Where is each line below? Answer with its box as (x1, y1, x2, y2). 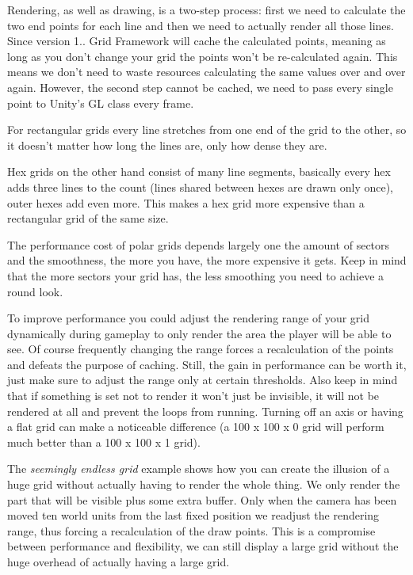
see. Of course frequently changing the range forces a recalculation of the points (7, 341, 394, 357)
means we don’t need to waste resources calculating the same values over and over (7, 63, 406, 80)
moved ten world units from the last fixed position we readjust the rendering (7, 507, 380, 524)
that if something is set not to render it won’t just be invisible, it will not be (7, 387, 380, 404)
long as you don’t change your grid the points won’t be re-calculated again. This (7, 48, 398, 64)
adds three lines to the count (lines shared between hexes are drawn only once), (7, 178, 394, 195)
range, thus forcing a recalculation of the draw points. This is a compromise (7, 522, 376, 539)
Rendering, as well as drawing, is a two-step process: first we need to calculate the (7, 2, 406, 17)
